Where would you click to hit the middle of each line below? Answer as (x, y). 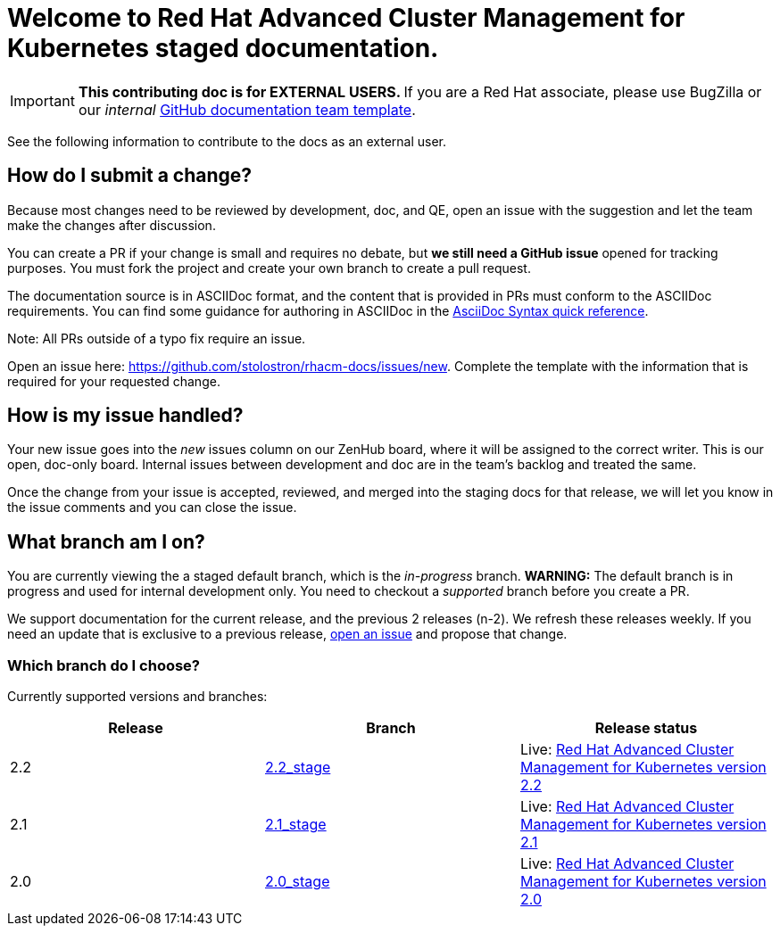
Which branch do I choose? (104, 665)
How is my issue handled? (125, 416)
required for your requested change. (114, 381)
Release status (646, 728)
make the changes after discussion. (112, 225)
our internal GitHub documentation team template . (247, 109)
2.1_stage (295, 825)
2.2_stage (298, 768)
